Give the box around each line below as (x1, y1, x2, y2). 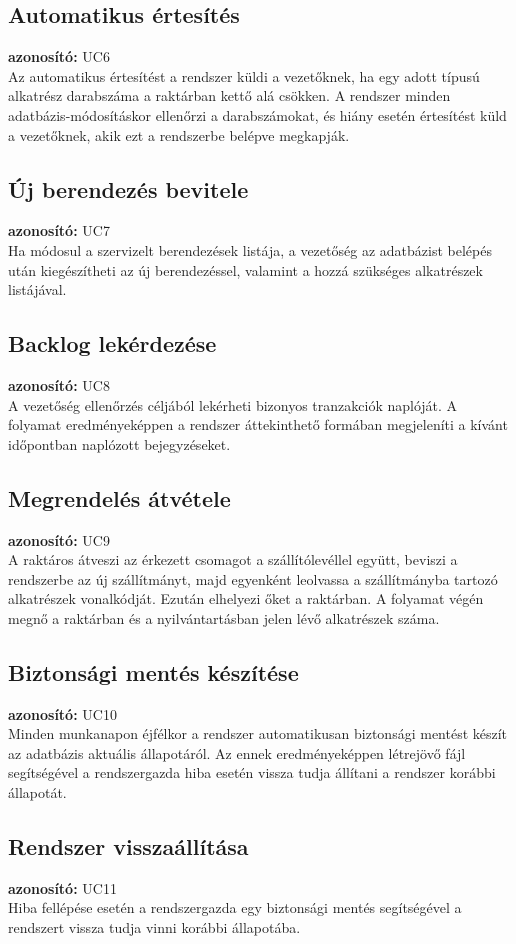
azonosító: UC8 (8, 374, 110, 395)
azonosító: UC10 (8, 703, 117, 724)
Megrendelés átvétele (8, 482, 231, 513)
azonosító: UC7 (8, 220, 110, 241)
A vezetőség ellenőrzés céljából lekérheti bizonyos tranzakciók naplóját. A (8, 394, 458, 415)
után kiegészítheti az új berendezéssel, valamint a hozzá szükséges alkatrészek (8, 259, 483, 280)
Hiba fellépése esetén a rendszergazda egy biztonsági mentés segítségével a (8, 897, 462, 918)
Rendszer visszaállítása (8, 831, 249, 862)
